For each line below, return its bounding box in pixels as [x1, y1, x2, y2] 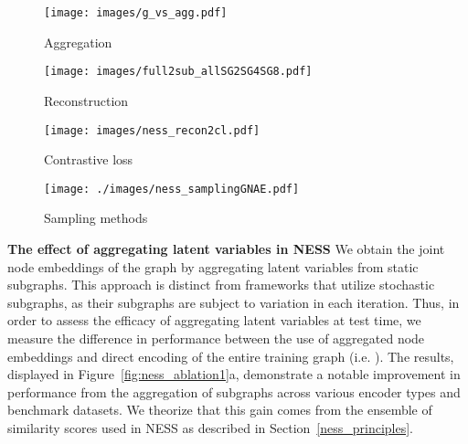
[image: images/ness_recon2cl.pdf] [44, 123, 261, 137]
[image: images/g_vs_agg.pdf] [44, 6, 228, 19]
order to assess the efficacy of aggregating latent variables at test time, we [7, 311, 421, 330]
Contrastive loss [44, 150, 133, 169]
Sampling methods [44, 208, 148, 227]
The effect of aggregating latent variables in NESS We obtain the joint [7, 239, 445, 258]
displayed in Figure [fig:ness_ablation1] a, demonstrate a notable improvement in [7, 365, 461, 384]
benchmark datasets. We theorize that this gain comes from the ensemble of [7, 400, 432, 419]
